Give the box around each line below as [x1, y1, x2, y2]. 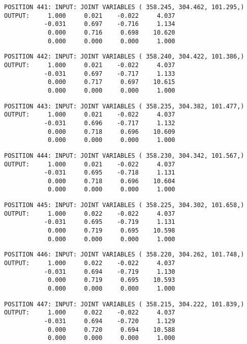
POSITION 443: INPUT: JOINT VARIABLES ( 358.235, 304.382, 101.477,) [4, 102, 244, 110]
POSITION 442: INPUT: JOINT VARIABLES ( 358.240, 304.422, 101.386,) [4, 53, 244, 61]
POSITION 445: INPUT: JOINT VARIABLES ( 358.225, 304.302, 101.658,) [4, 202, 244, 209]
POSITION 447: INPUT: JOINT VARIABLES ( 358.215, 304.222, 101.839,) [4, 300, 244, 308]
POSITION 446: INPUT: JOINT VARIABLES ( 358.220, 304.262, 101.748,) [4, 251, 244, 259]
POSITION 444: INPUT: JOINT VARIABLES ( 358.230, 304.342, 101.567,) [4, 152, 244, 159]
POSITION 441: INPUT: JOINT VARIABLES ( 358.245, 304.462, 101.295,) [4, 4, 244, 11]
